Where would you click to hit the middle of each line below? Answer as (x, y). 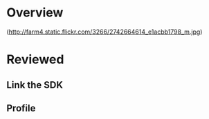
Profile (21, 108)
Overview (35, 13)
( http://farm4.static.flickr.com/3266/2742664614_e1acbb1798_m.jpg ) (104, 32)
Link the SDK (35, 85)
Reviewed (35, 60)
